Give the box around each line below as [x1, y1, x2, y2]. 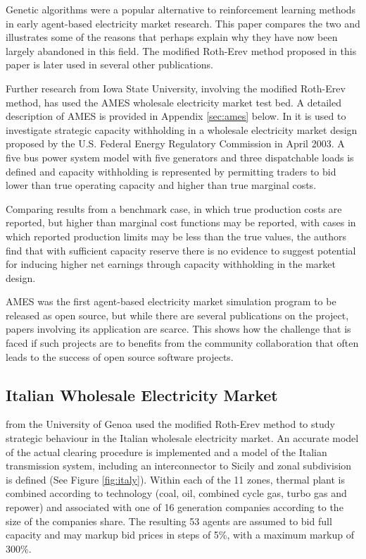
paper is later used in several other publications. [6, 57, 213, 72]
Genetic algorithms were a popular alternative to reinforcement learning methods [6, 2, 356, 16]
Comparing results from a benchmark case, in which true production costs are [6, 201, 342, 216]
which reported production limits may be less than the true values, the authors [6, 228, 346, 243]
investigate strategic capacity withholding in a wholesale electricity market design [6, 122, 358, 137]
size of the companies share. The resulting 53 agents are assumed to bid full [6, 513, 332, 528]
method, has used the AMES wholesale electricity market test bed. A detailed [6, 94, 341, 109]
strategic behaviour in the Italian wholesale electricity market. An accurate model [6, 431, 359, 446]
